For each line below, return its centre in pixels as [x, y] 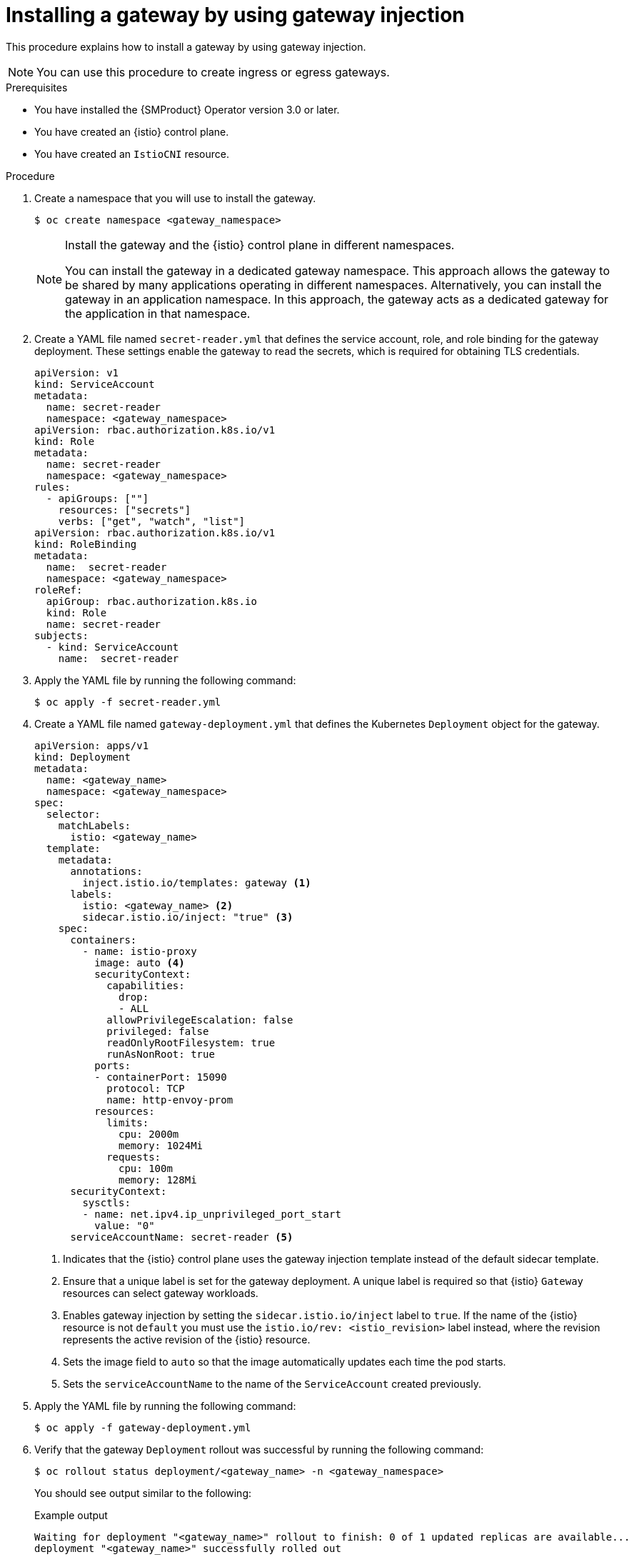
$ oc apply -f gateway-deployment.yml [143, 1427]
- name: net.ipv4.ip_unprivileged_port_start [212, 1214]
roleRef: [59, 590]
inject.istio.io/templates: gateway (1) [197, 882]
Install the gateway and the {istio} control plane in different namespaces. [260, 245]
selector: [73, 814]
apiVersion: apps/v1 [92, 745]
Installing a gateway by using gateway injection [235, 15]
